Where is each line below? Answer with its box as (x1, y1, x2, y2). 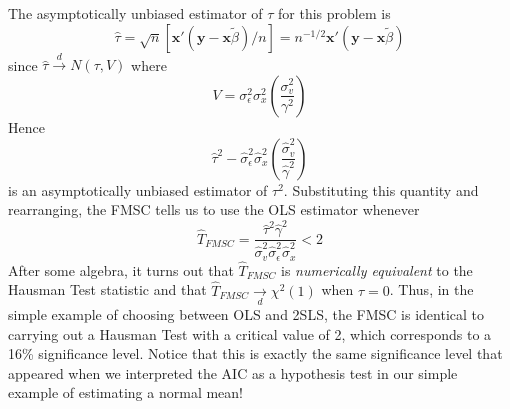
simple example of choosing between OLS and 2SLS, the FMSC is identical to (8, 303, 485, 324)
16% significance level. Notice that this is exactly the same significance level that (8, 343, 503, 364)
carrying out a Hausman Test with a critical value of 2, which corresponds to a (8, 323, 492, 344)
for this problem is (278, 3, 391, 23)
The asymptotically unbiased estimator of (8, 3, 263, 23)
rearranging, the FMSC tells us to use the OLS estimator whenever (8, 199, 420, 220)
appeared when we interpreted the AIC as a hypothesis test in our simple (8, 362, 458, 383)
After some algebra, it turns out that (8, 259, 234, 280)
